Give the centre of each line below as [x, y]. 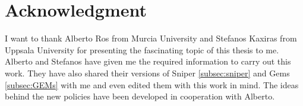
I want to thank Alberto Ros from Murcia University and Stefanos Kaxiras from [151, 38]
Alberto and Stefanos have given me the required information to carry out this [148, 61]
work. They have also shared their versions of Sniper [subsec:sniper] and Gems [147, 73]
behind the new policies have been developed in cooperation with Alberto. [140, 96]
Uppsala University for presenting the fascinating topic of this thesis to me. [142, 49]
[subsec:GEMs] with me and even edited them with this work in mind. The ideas [152, 84]
